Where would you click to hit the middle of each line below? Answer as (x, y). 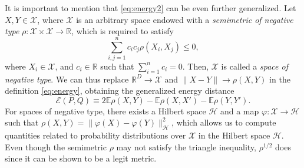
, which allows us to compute (224, 122)
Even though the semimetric (56, 146)
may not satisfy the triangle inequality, (186, 146)
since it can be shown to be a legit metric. (81, 158)
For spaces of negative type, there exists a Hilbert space (105, 111)
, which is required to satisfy (123, 31)
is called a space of (255, 66)
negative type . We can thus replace (67, 79)
